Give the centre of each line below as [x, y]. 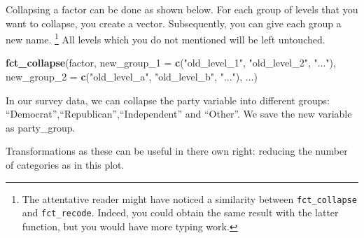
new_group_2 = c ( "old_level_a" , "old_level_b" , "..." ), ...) [132, 77]
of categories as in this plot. [65, 164]
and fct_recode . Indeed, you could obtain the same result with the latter [180, 212]
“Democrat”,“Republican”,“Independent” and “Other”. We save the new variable [179, 114]
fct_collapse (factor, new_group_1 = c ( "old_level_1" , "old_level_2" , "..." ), [171, 63]
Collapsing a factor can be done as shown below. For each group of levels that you [182, 9]
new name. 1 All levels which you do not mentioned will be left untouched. [166, 38]
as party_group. [41, 127]
